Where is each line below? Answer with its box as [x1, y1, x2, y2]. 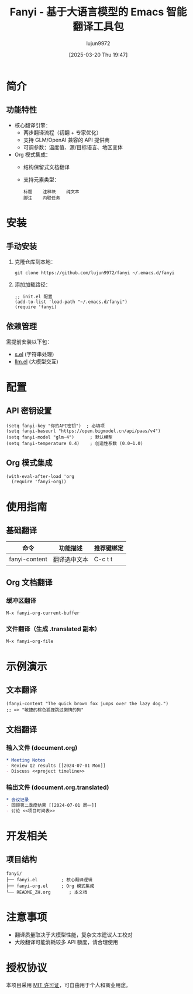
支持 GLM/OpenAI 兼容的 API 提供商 [23, 136, 110, 143]
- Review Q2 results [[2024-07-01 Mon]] [6, 763, 106, 769]
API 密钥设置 [6, 406, 52, 416]
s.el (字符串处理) [14, 351, 54, 358]
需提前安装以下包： [6, 338, 53, 345]
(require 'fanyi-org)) [11, 479, 67, 485]
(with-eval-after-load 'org [6, 474, 75, 480]
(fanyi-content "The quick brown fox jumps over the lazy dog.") [6, 701, 168, 707]
